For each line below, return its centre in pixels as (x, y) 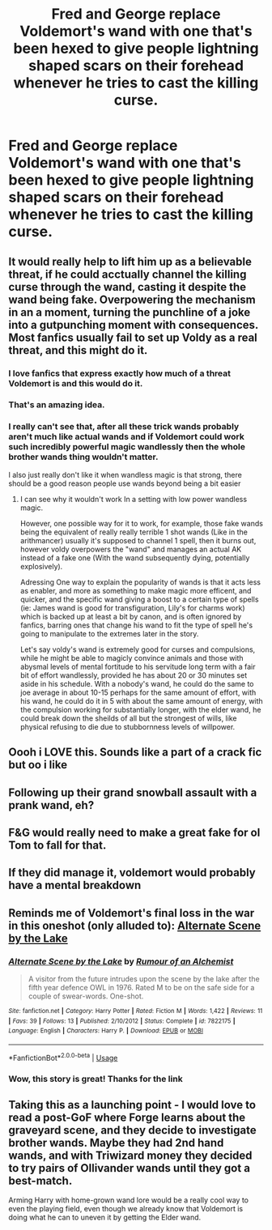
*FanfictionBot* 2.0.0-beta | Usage (63, 1057)
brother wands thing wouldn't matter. (83, 457)
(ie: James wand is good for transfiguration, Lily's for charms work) (132, 607)
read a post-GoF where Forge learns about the (127, 1117)
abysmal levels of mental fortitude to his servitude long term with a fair (138, 666)
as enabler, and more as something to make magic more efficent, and (136, 590)
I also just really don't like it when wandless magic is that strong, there (125, 475)
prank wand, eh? (51, 805)
